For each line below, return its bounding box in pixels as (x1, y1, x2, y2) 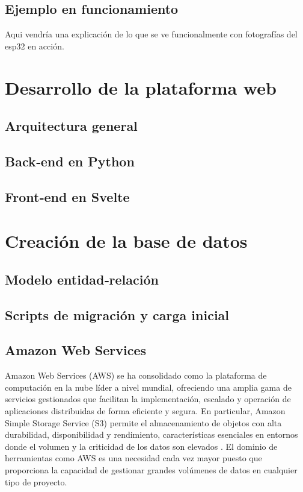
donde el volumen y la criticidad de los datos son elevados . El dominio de (5, 440, 278, 452)
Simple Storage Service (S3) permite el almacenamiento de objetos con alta (5, 416, 282, 429)
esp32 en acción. (5, 39, 64, 52)
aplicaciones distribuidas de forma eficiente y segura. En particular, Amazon (5, 405, 286, 417)
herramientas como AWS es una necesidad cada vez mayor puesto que (5, 452, 262, 464)
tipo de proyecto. (5, 475, 67, 488)
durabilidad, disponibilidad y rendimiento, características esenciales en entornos (5, 428, 298, 441)
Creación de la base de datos (5, 229, 248, 253)
